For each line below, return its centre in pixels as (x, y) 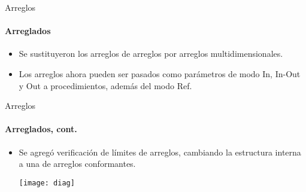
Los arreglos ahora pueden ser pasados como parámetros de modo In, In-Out (160, 73)
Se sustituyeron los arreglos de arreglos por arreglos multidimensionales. (151, 54)
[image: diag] (47, 183)
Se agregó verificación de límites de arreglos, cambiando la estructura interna (160, 152)
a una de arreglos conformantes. (77, 164)
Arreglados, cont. (41, 129)
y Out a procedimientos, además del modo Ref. (105, 85)
